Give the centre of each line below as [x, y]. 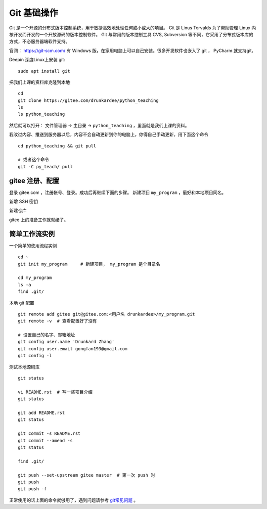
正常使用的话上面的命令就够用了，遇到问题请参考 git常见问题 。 [74, 500]
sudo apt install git [44, 71]
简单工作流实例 [32, 234]
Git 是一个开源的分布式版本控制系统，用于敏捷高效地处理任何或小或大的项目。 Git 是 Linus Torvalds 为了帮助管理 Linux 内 [133, 28]
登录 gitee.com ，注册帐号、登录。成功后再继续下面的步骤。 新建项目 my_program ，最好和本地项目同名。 [118, 192]
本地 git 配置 [22, 303]
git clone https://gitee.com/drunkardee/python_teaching [89, 100]
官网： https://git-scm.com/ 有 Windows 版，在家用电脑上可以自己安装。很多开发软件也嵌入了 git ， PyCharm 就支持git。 [133, 50]
